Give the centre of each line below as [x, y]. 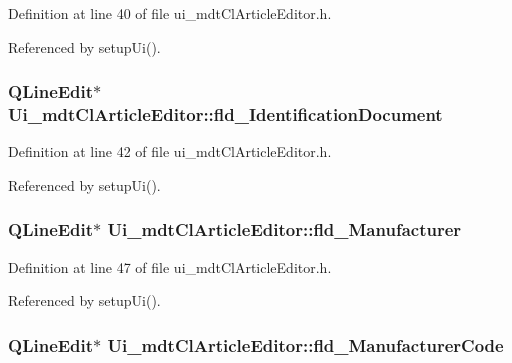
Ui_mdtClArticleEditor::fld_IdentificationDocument [225, 114]
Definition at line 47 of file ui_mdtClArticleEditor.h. [170, 266]
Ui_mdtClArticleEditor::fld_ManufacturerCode [305, 344]
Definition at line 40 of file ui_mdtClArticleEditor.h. [170, 13]
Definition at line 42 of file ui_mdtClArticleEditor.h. [170, 151]
